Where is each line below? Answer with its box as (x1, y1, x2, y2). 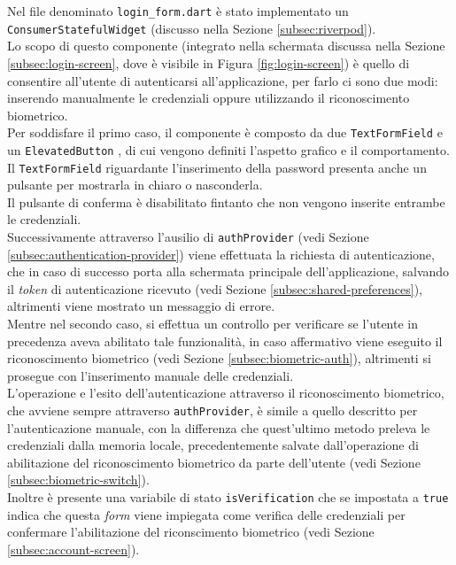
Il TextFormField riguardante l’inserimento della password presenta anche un (7, 158, 427, 176)
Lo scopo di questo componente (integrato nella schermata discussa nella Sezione (7, 36, 445, 55)
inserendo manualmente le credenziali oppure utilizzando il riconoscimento (7, 89, 410, 107)
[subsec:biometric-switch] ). (7, 470, 150, 489)
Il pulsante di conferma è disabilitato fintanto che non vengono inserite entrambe (7, 192, 445, 211)
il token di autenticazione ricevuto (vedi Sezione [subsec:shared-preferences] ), (7, 279, 422, 298)
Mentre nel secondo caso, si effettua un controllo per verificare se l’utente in (7, 314, 419, 333)
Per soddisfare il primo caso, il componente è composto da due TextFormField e (7, 123, 443, 142)
